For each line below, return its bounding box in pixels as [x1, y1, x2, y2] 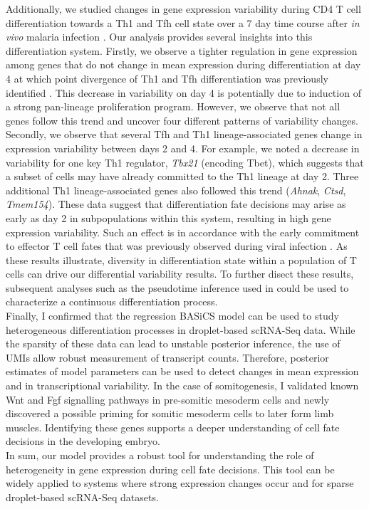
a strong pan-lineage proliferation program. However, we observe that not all [6, 99, 341, 114]
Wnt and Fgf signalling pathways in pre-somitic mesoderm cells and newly [6, 392, 330, 406]
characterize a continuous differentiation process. [6, 294, 218, 309]
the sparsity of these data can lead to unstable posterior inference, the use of [6, 336, 341, 351]
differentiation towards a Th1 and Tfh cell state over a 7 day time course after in [6, 15, 360, 30]
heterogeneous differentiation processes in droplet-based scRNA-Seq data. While [6, 322, 355, 337]
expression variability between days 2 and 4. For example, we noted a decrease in [6, 140, 360, 155]
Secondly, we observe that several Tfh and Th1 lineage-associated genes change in [6, 127, 363, 142]
